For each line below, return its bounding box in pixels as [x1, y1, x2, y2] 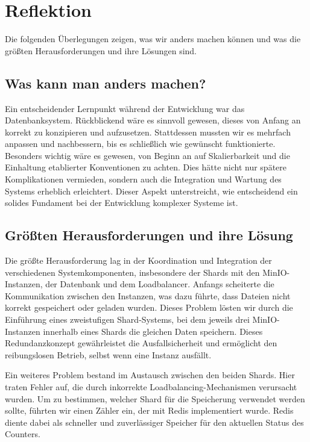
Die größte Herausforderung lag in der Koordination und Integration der [5, 254, 272, 267]
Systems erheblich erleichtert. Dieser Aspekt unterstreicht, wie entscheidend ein [5, 184, 298, 197]
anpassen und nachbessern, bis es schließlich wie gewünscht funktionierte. [5, 137, 276, 150]
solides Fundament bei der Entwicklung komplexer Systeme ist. [5, 196, 238, 209]
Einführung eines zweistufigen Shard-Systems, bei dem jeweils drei [5, 313, 250, 326]
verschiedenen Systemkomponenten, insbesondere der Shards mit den [5, 266, 260, 278]
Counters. [5, 428, 40, 440]
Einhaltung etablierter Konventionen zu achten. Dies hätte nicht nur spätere [5, 161, 286, 173]
